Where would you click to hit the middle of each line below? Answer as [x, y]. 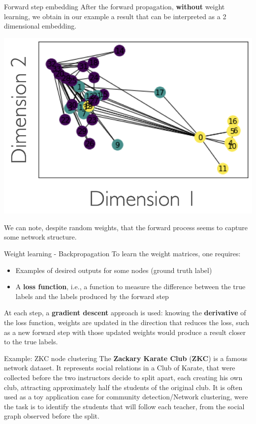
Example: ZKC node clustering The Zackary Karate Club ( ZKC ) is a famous [126, 358]
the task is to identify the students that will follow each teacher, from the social [124, 406]
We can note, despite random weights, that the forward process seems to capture [126, 227]
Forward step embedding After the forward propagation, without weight [114, 6]
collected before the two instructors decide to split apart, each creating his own [123, 377]
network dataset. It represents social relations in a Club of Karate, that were [120, 368]
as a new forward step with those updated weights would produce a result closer [125, 332]
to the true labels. [31, 342]
